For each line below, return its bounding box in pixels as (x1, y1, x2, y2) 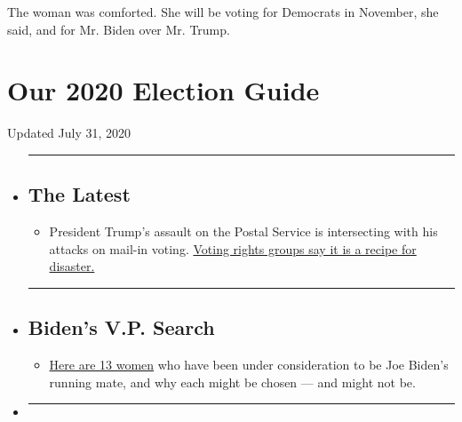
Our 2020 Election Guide (7, 72, 320, 108)
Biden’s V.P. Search (28, 314, 215, 341)
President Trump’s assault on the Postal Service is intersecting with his (49, 222, 438, 241)
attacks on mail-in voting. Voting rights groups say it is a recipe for (49, 239, 417, 258)
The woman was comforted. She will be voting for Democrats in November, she (7, 3, 439, 20)
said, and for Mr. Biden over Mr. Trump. (7, 20, 230, 38)
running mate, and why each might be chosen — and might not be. (49, 372, 416, 391)
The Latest (28, 180, 131, 208)
